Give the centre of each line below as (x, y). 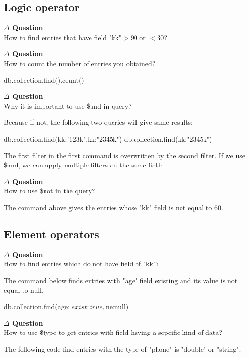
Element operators (52, 233)
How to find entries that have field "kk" (63, 37)
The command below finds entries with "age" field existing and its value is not (121, 280)
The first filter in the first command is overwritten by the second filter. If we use (124, 155)
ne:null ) (117, 306)
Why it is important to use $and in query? (68, 106)
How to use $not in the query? (50, 191)
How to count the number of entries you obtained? (80, 63)
